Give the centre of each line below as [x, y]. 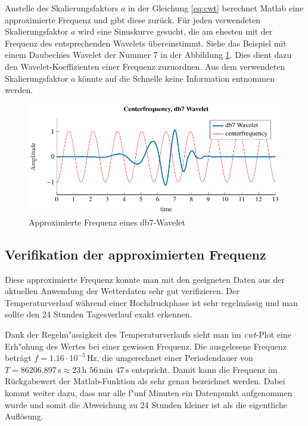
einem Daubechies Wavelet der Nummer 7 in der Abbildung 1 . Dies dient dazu [148, 55]
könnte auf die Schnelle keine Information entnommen [176, 78]
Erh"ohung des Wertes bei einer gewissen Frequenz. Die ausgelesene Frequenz [146, 346]
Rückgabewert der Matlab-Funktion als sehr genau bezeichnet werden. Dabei [145, 381]
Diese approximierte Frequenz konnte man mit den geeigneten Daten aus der [145, 279]
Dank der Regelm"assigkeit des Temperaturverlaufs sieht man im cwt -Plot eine [148, 334]
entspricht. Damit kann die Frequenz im [204, 369]
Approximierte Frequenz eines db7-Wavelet [107, 222]
